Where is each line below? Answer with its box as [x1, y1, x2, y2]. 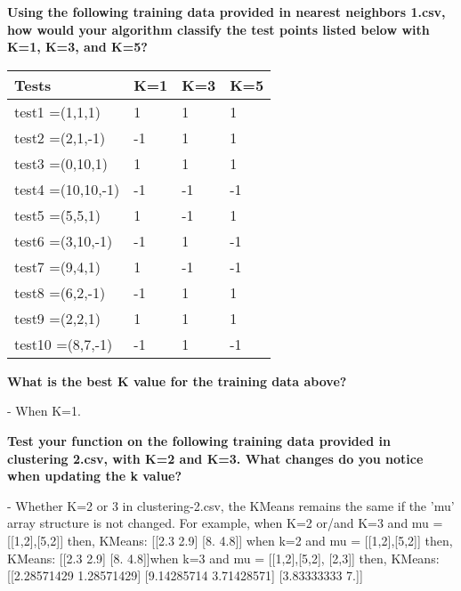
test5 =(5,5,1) [14, 204, 101, 225]
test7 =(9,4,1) [14, 255, 101, 277]
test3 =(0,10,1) [14, 152, 108, 174]
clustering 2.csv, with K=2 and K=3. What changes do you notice [7, 449, 424, 467]
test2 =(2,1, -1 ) [14, 126, 106, 148]
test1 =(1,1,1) [14, 101, 101, 122]
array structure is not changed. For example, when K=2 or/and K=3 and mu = [7, 514, 443, 532]
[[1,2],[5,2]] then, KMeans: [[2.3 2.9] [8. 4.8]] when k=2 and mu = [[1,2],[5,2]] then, [7, 530, 453, 549]
